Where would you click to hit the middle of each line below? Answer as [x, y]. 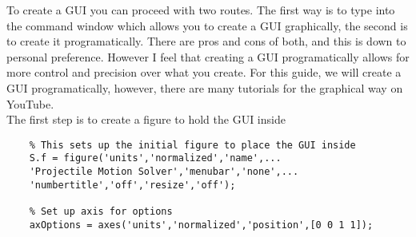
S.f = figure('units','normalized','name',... [155, 158]
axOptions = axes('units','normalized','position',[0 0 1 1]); [201, 225]
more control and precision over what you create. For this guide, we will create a [204, 72]
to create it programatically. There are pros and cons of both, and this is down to [206, 41]
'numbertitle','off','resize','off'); [132, 185]
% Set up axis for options [101, 212]
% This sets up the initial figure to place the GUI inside [192, 145]
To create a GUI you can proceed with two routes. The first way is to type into [201, 10]
